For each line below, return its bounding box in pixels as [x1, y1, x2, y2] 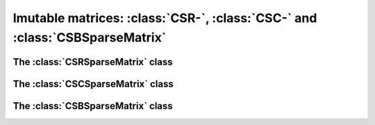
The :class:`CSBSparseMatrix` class [12, 100, 173, 112]
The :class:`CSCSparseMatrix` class [12, 78, 174, 90]
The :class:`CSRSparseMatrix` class [12, 56, 173, 68]
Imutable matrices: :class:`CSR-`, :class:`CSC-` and [12, 10, 317, 26]
